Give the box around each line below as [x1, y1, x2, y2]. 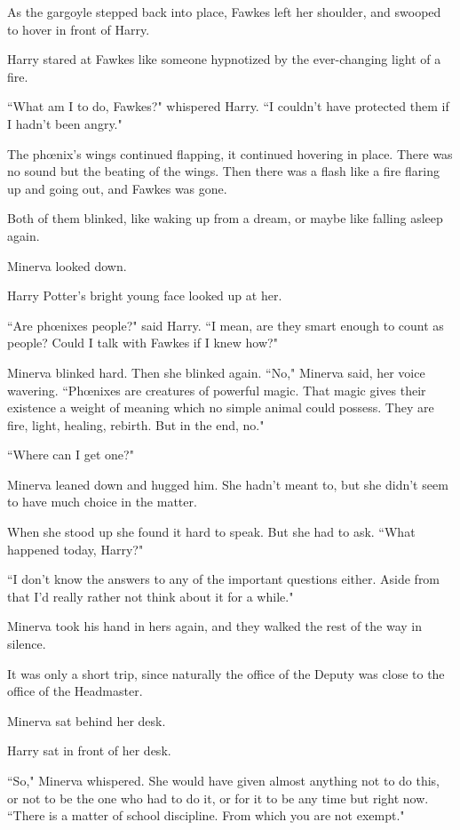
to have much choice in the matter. [7, 492, 197, 511]
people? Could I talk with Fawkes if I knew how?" [7, 333, 278, 352]
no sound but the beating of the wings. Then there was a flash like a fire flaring [7, 162, 440, 180]
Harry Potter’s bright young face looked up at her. [7, 286, 282, 305]
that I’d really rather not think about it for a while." [7, 587, 294, 605]
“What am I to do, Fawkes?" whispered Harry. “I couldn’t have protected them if [7, 97, 449, 116]
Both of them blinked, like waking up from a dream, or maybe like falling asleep [7, 209, 443, 227]
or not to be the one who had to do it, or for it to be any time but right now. [7, 788, 429, 807]
